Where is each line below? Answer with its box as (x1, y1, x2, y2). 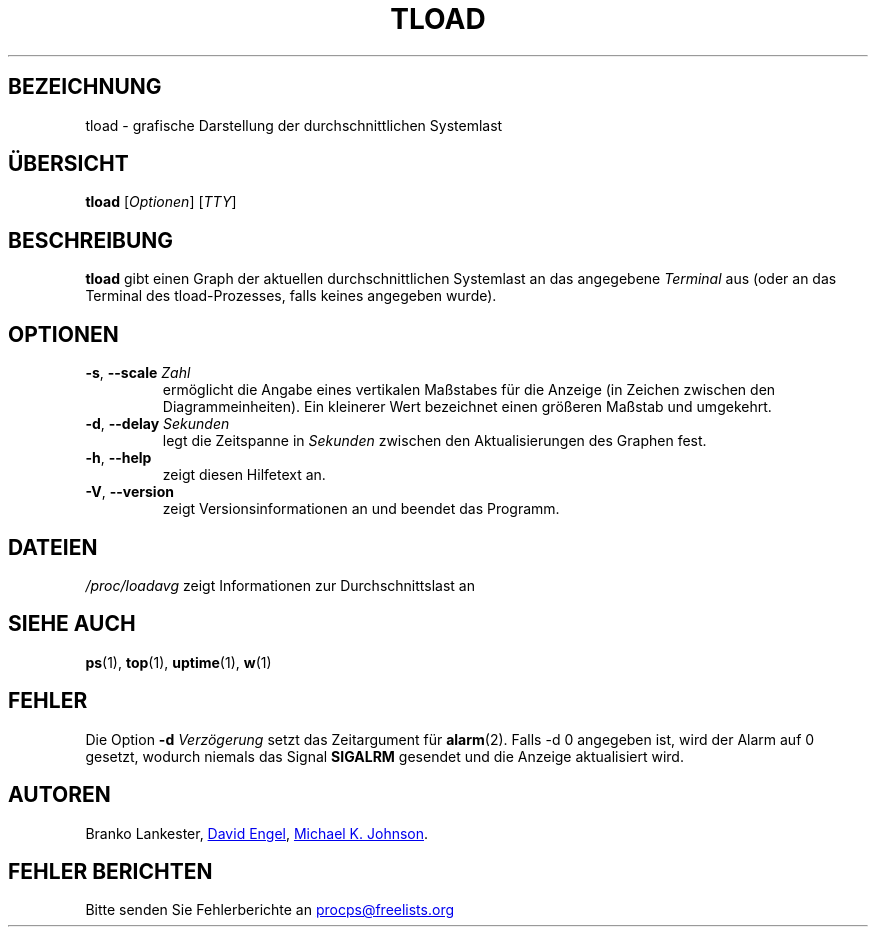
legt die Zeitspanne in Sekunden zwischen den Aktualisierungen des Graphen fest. (162, 432, 707, 450)
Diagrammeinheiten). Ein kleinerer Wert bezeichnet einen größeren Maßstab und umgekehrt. (162, 398, 772, 416)
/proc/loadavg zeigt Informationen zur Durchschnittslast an (85, 576, 475, 594)
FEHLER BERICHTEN (8, 858, 213, 884)
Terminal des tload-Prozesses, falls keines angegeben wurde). (85, 287, 497, 305)
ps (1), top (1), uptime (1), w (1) (85, 653, 272, 671)
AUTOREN (8, 782, 111, 808)
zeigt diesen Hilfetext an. (162, 466, 326, 484)
